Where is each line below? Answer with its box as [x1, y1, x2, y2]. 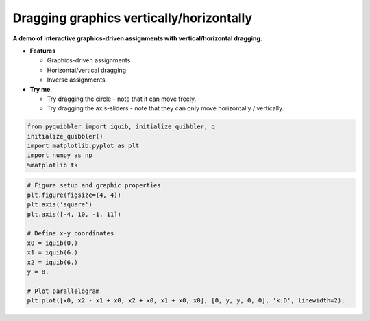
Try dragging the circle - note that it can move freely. [47, 95, 197, 103]
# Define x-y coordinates [27, 230, 114, 237]
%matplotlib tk [27, 161, 78, 169]
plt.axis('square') [27, 201, 92, 209]
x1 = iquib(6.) [27, 249, 78, 257]
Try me [29, 85, 51, 93]
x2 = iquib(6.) [27, 258, 78, 266]
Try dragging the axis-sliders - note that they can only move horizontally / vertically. [47, 104, 284, 112]
